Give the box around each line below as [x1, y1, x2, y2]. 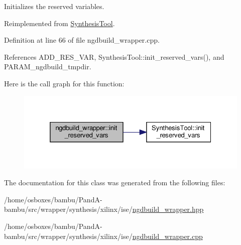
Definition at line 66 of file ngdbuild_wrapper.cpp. [4, 35, 160, 45]
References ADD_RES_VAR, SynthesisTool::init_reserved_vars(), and [4, 51, 224, 62]
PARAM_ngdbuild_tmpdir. [4, 61, 91, 72]
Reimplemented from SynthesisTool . [4, 18, 115, 28]
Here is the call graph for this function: [4, 78, 125, 88]
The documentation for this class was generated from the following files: [4, 177, 225, 188]
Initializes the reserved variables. [4, 1, 104, 11]
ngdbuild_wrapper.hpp [132, 204, 204, 214]
